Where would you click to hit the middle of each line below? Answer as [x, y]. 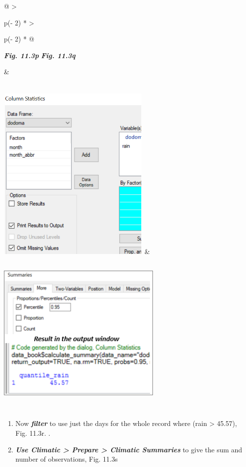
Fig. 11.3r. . [33, 433]
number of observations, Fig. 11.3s [66, 459]
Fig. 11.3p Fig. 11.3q [40, 55]
